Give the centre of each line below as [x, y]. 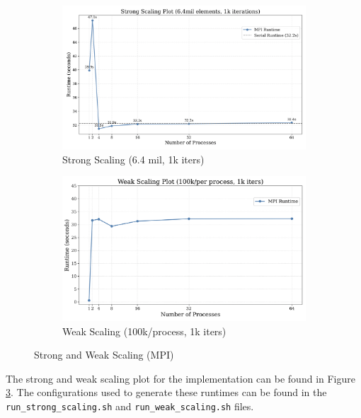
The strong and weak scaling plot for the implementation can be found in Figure [180, 378]
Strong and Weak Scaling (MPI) [104, 355]
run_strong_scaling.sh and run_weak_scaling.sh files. [130, 406]
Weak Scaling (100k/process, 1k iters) [144, 331]
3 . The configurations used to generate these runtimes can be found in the [166, 392]
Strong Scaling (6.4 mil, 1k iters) [133, 159]
